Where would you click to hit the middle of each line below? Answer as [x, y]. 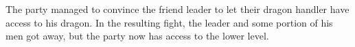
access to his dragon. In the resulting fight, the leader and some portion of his [169, 22]
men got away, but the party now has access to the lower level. [137, 36]
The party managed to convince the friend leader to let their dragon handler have [177, 9]
